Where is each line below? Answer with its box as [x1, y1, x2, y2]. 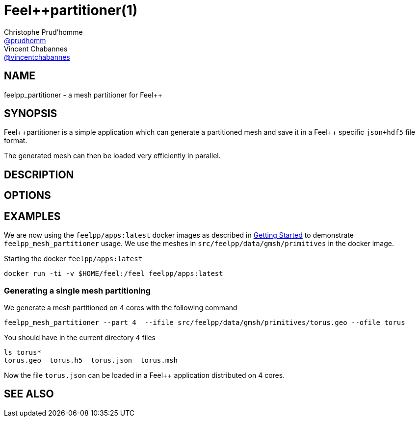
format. [4, 136, 27, 145]
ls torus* [4, 348, 41, 356]
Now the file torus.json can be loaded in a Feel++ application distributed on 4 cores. [4, 371, 285, 379]
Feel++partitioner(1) [4, 2, 138, 19]
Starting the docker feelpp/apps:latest [4, 254, 143, 263]
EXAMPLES [4, 210, 61, 223]
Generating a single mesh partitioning [4, 285, 151, 296]
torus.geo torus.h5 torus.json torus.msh [4, 356, 178, 364]
